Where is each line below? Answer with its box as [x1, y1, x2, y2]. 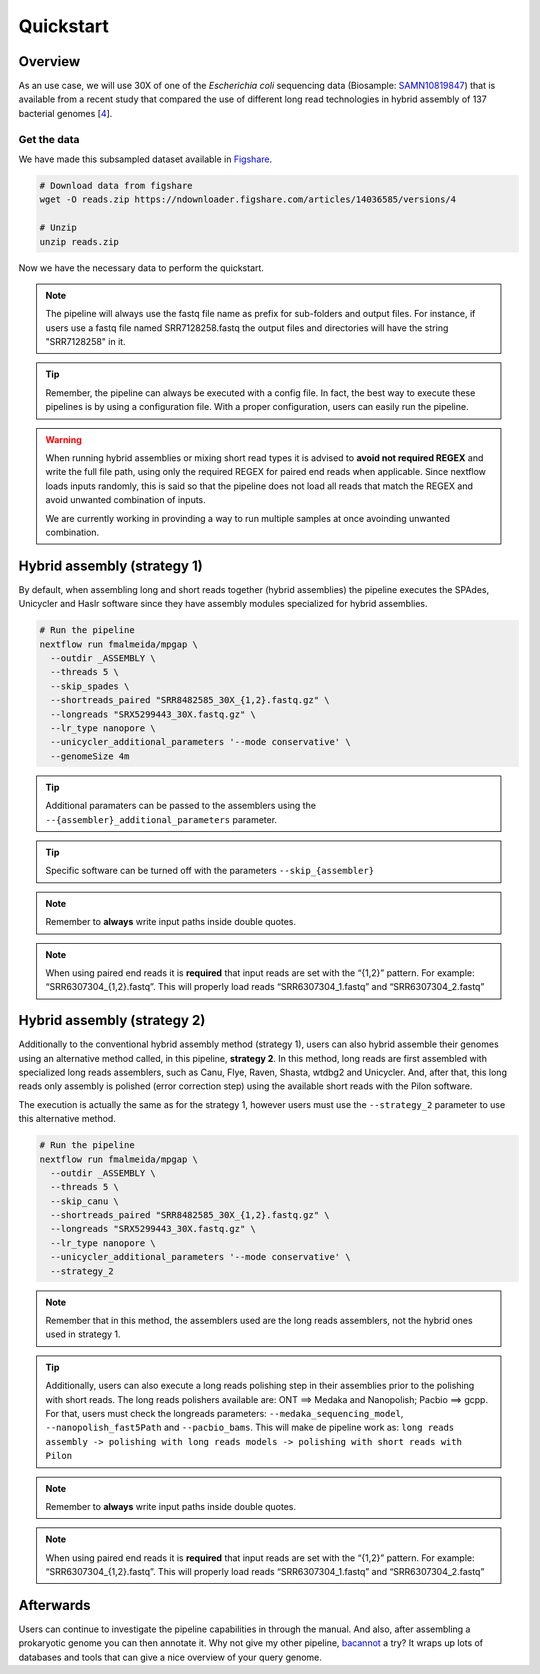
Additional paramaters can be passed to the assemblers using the [45, 800, 317, 812]
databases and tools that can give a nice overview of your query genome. [18, 1651, 322, 1663]
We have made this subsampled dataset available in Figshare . [18, 153, 273, 165]
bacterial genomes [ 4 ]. [18, 107, 113, 119]
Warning [45, 433, 82, 445]
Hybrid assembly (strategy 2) [18, 1012, 206, 1029]
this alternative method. [18, 1113, 117, 1125]
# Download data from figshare [39, 180, 194, 191]
